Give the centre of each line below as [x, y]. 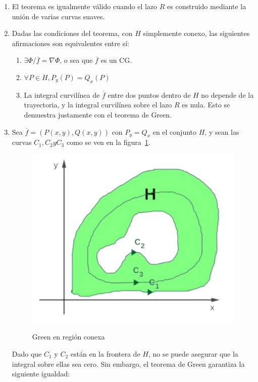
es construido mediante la [207, 6]
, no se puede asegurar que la [193, 353]
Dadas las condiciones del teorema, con [72, 33]
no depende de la [227, 94]
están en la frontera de [105, 353]
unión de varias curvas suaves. [58, 16]
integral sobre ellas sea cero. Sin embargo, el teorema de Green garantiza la [128, 364]
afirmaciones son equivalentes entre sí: [70, 43]
